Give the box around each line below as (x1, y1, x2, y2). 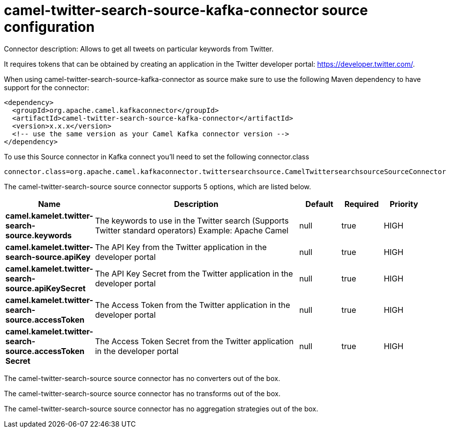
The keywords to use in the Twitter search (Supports (95, 215, 289, 226)
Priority (390, 199, 418, 209)
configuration (4, 19, 95, 35)
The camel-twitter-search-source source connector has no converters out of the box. (4, 374, 280, 382)
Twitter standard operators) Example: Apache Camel (95, 225, 289, 235)
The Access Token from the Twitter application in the (95, 300, 290, 310)
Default (305, 199, 333, 209)
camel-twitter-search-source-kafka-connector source (4, 2, 368, 19)
